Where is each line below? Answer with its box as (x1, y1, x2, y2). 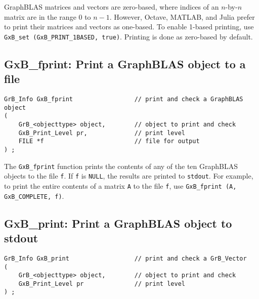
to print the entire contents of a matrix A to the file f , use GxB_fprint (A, (4, 180, 237, 191)
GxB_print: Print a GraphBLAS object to (4, 215, 232, 231)
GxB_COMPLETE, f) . (4, 190, 64, 201)
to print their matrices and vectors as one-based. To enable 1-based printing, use (4, 21, 254, 32)
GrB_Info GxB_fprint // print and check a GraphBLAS (4, 96, 243, 103)
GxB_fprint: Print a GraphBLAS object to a (4, 56, 246, 71)
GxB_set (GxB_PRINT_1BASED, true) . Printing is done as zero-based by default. (4, 31, 253, 41)
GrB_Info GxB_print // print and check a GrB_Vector (4, 254, 247, 262)
